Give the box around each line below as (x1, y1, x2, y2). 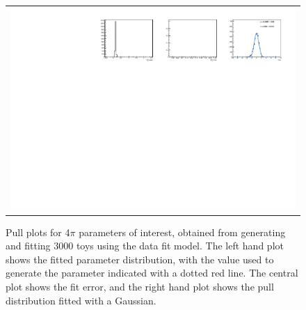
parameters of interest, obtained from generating (79, 224, 286, 239)
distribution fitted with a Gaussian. (6, 293, 156, 307)
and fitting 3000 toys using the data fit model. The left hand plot (6, 238, 284, 253)
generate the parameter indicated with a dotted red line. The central (6, 265, 298, 280)
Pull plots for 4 (6, 224, 70, 239)
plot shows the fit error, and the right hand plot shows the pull (6, 279, 274, 293)
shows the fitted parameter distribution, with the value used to (6, 251, 274, 266)
